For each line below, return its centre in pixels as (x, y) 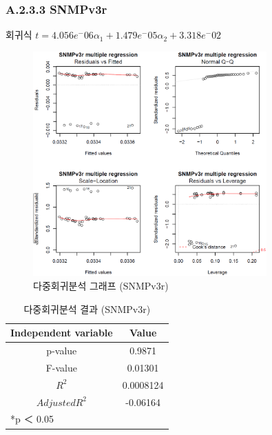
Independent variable (62, 333)
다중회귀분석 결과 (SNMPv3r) (87, 308)
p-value (62, 351)
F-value (61, 367)
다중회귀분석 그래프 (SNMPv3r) (101, 285)
